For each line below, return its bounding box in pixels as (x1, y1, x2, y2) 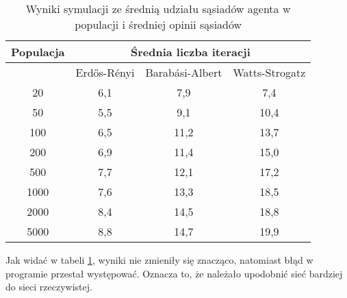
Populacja (11, 44, 65, 60)
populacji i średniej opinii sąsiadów (75, 16, 242, 32)
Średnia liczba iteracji (130, 44, 250, 60)
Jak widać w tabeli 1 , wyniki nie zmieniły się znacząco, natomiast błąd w (5, 253, 313, 266)
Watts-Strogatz (233, 64, 306, 80)
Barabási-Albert (145, 64, 222, 80)
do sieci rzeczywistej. (5, 280, 92, 294)
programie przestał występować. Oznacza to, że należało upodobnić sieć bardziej (5, 266, 343, 280)
